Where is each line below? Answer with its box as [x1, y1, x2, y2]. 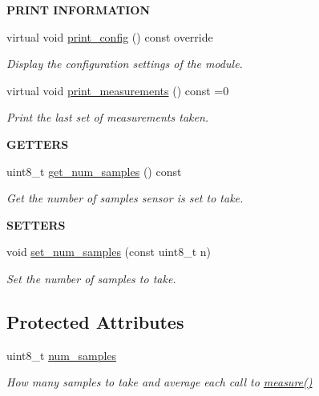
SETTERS [6, 216, 66, 233]
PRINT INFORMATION [6, 2, 151, 18]
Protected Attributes [6, 309, 184, 334]
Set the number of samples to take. [6, 270, 176, 286]
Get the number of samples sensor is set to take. [6, 190, 244, 206]
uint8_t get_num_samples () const [6, 162, 182, 179]
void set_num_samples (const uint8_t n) [6, 243, 212, 260]
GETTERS [6, 135, 69, 152]
